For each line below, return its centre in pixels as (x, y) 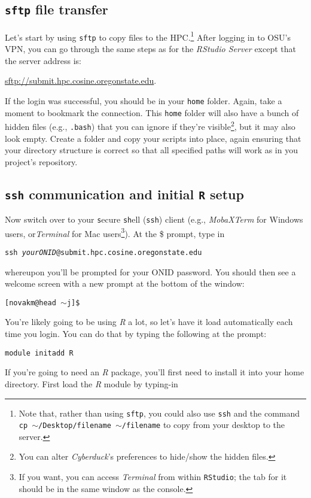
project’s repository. (41, 161)
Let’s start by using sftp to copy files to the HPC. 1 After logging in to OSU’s (148, 36)
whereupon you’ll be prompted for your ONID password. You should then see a (150, 271)
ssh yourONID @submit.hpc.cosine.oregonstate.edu (103, 252)
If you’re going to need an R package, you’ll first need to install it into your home (155, 372)
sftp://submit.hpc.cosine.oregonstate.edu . (81, 81)
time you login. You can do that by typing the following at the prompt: (136, 334)
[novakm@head (31, 303)
